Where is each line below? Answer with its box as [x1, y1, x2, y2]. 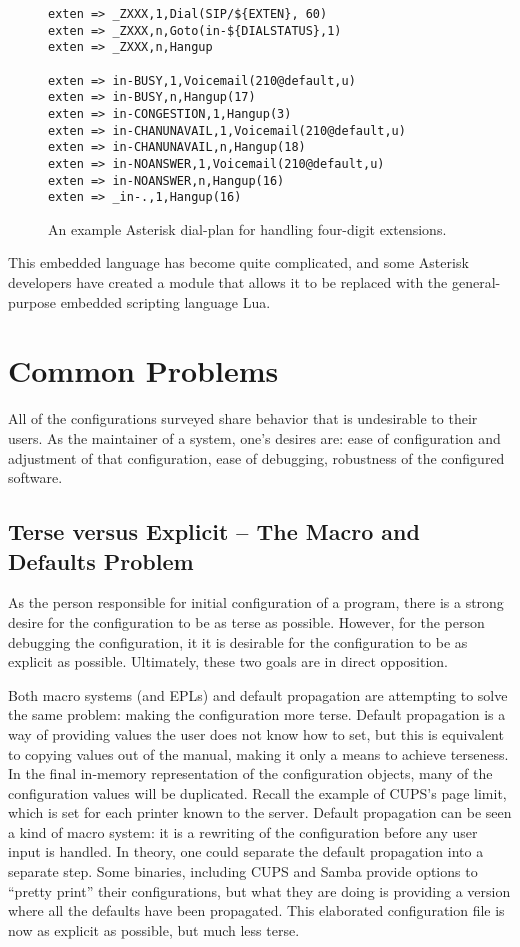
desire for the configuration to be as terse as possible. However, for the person [8, 611, 485, 632]
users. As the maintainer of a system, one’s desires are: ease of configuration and [8, 427, 501, 448]
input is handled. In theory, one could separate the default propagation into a [8, 841, 484, 862]
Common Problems [8, 350, 279, 391]
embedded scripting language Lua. [60, 291, 271, 312]
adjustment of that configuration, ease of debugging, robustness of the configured [8, 447, 505, 468]
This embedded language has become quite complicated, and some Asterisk [8, 252, 469, 273]
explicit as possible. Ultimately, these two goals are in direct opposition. [8, 651, 448, 672]
